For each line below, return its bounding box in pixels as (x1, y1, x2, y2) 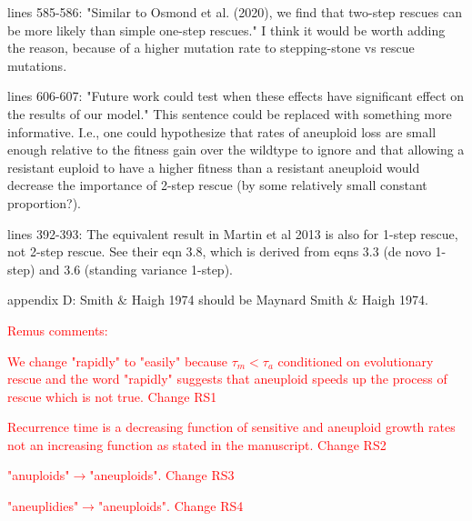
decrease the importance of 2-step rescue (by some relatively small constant (7, 175, 427, 195)
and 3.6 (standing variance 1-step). (39, 259, 233, 278)
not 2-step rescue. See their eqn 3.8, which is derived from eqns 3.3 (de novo (7, 242, 431, 261)
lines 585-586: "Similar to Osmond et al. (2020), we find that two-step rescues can (7, 3, 462, 21)
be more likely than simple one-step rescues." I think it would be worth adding (7, 20, 446, 39)
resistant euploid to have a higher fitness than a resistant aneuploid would (7, 157, 420, 176)
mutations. (7, 55, 67, 75)
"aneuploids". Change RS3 (89, 466, 235, 485)
